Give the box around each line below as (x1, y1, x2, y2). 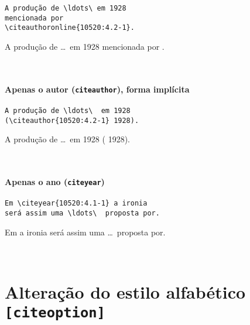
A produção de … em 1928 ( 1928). (5, 133, 130, 145)
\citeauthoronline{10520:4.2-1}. (5, 23, 135, 32)
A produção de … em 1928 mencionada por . (5, 40, 165, 52)
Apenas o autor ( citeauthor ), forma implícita (5, 83, 190, 95)
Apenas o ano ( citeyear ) (5, 176, 105, 188)
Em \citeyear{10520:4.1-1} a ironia (5, 199, 148, 208)
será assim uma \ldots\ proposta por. (5, 209, 160, 218)
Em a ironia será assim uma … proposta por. (5, 225, 166, 238)
